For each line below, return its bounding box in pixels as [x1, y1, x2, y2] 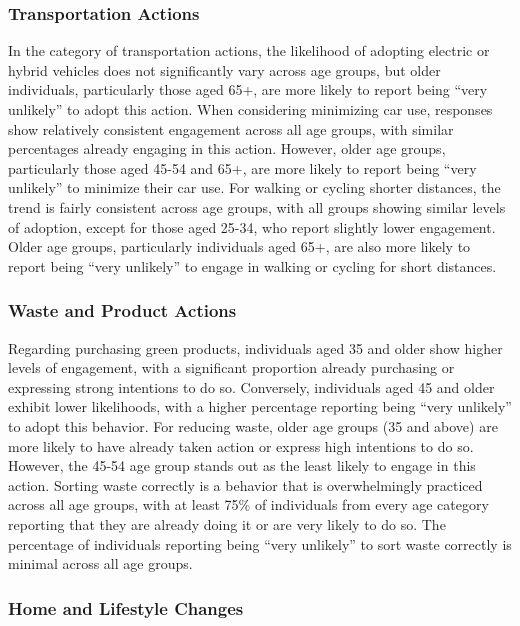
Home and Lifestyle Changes [8, 595, 244, 620]
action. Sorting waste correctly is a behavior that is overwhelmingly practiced [8, 474, 483, 495]
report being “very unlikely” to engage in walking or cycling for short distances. [8, 255, 497, 276]
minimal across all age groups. [8, 553, 193, 574]
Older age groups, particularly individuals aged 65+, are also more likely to [8, 236, 471, 257]
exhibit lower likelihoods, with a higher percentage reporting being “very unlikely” [8, 396, 512, 417]
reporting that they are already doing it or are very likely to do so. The [8, 513, 446, 534]
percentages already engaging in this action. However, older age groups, [8, 138, 446, 159]
